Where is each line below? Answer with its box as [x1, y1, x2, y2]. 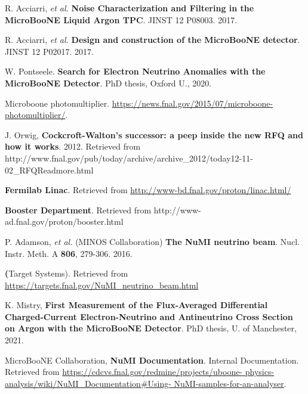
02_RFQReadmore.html [5, 163, 94, 176]
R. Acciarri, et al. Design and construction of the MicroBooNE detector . [5, 33, 300, 46]
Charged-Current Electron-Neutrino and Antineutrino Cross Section [5, 310, 293, 322]
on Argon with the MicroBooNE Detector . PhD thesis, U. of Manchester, [5, 322, 297, 334]
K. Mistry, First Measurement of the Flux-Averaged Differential [5, 299, 268, 311]
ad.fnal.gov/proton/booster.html [5, 215, 124, 228]
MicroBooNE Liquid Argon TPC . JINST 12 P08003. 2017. [5, 13, 238, 26]
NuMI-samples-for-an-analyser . [174, 377, 287, 389]
